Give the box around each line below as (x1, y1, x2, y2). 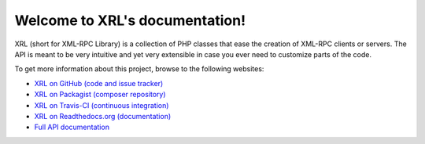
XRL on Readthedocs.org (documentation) (34, 111, 172, 121)
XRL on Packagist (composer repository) (34, 90, 166, 99)
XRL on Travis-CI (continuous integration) (34, 100, 169, 110)
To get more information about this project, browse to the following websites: (14, 64, 264, 74)
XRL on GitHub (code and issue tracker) (34, 78, 164, 88)
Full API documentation (34, 122, 110, 132)
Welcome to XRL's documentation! (14, 12, 246, 29)
